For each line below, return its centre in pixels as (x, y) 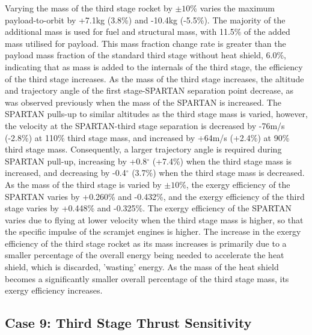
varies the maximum (237, 8)
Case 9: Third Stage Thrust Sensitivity (128, 323)
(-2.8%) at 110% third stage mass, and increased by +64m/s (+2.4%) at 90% (147, 137)
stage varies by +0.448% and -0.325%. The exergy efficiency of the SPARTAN (148, 208)
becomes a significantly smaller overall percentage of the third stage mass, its (147, 278)
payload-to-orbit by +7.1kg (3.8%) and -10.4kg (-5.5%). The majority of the (145, 20)
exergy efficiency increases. (54, 290)
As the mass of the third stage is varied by (83, 184)
